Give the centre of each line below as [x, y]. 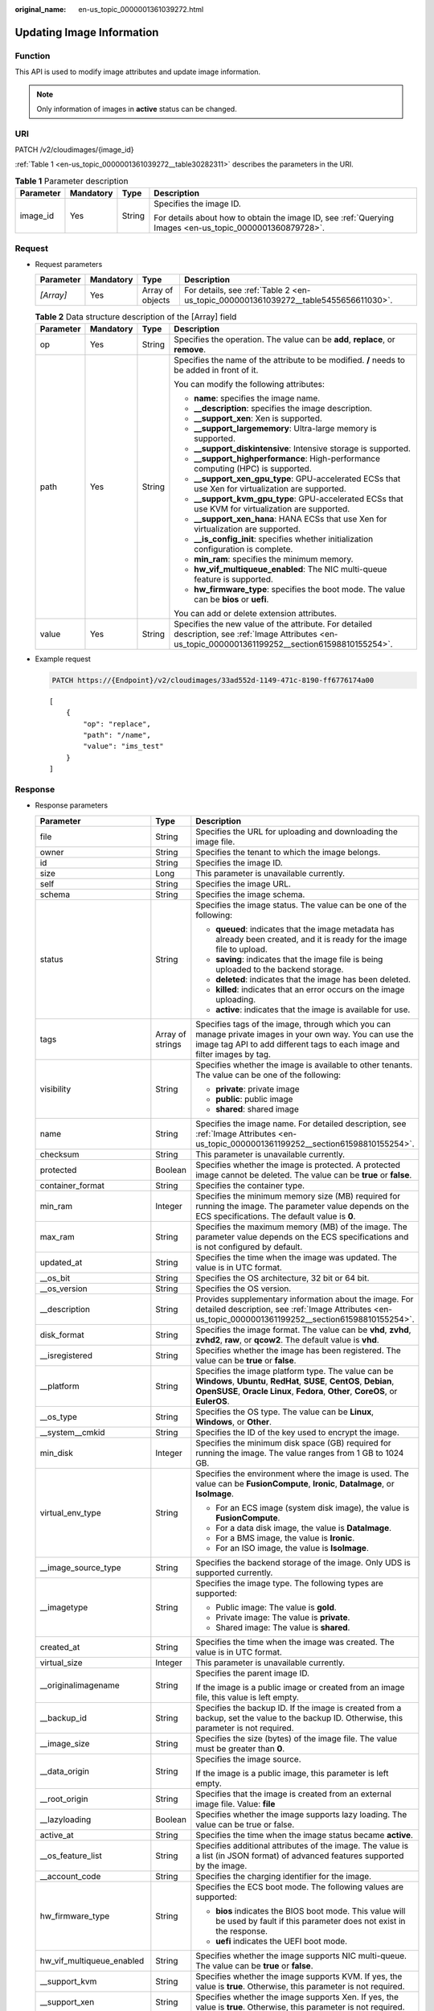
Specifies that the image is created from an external [293, 1794]
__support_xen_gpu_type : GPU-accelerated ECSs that [297, 479]
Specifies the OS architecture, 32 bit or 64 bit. [283, 1277]
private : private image [258, 1088]
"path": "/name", [117, 735]
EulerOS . [213, 1401]
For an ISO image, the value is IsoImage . [293, 1548]
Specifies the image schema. [250, 894]
